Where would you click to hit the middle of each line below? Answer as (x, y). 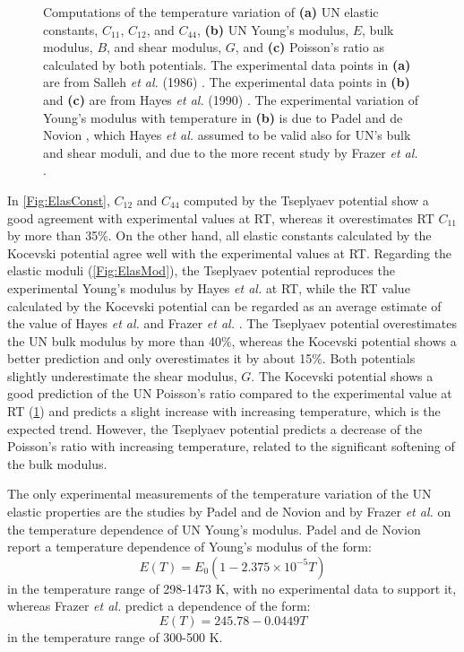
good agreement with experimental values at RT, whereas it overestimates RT (221, 217)
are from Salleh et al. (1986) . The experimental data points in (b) (227, 82)
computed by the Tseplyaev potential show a (306, 200)
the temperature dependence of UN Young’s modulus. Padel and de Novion (214, 529)
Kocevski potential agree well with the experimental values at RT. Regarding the (230, 252)
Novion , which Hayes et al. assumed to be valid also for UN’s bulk (227, 135)
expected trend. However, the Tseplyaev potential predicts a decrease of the (215, 428)
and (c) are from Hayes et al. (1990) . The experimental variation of (231, 99)
